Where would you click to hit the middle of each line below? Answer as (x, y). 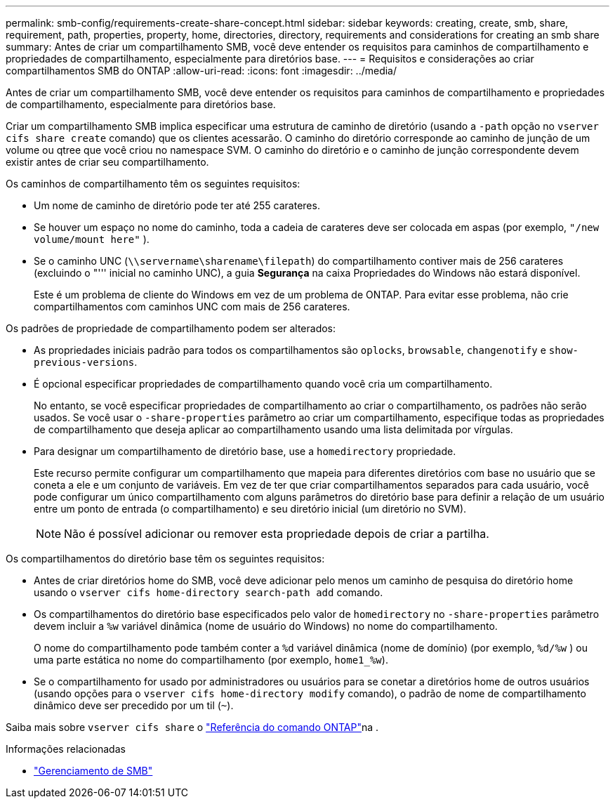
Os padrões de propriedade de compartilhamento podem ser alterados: (171, 328)
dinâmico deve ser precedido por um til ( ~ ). (134, 705)
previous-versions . (86, 362)
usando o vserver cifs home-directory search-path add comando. (209, 592)
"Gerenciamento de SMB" (93, 771)
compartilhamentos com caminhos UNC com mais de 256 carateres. (192, 307)
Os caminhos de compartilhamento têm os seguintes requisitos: (153, 184)
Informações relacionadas (66, 749)
